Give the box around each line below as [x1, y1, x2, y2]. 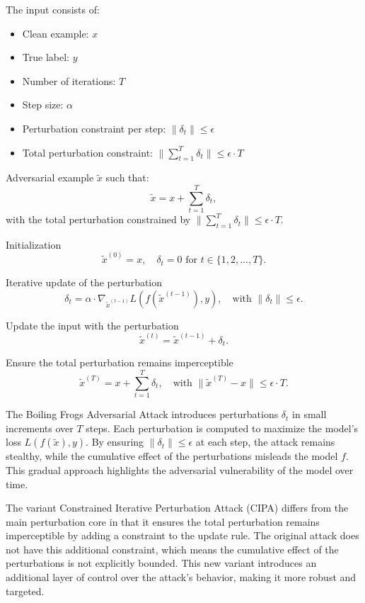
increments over [6, 420, 74, 435]
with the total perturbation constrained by [6, 212, 191, 227]
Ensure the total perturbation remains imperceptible [6, 355, 233, 370]
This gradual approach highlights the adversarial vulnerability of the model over [6, 462, 354, 477]
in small [292, 407, 327, 422]
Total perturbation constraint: [22, 145, 153, 159]
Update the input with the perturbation [6, 317, 179, 332]
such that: [105, 170, 149, 185]
